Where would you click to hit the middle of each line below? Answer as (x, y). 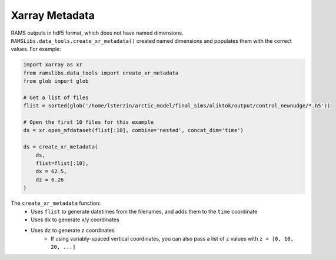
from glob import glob (56, 81)
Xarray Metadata (53, 15)
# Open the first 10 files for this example (89, 122)
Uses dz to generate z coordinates (73, 230)
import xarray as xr (53, 65)
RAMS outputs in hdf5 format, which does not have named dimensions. (97, 33)
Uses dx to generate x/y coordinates (75, 220)
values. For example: (36, 49)
